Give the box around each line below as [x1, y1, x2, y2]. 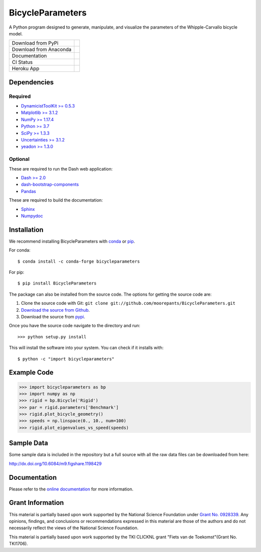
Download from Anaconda [12, 46, 72, 53]
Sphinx [21, 206, 35, 212]
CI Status [12, 59, 33, 65]
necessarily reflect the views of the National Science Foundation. [9, 525, 139, 531]
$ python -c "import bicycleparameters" [17, 356, 115, 362]
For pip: [9, 269, 24, 275]
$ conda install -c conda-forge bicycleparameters [17, 258, 140, 264]
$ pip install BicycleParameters [17, 281, 97, 286]
